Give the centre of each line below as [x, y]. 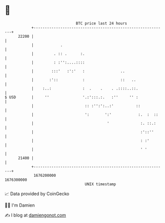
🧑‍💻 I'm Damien [20, 205]
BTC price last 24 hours [101, 23]
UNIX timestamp [100, 184]
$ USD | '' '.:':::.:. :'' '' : [72, 97]
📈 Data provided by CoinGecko [37, 194]
